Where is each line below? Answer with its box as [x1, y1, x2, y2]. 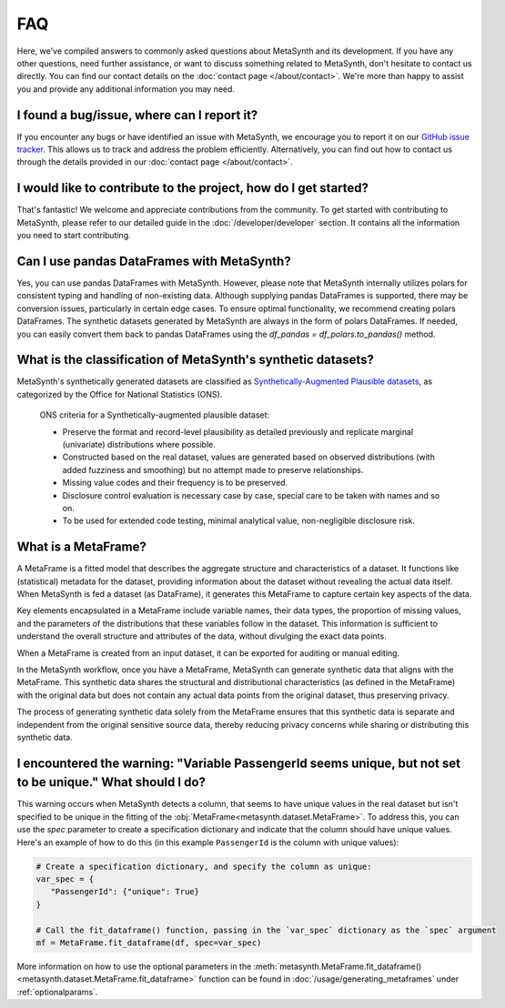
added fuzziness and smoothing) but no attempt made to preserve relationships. [62, 464, 364, 475]
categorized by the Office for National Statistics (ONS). [16, 388, 223, 399]
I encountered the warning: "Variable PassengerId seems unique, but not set [16, 755, 461, 771]
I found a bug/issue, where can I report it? [16, 107, 258, 123]
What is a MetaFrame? [16, 539, 147, 555]
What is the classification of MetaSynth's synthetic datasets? [16, 352, 375, 368]
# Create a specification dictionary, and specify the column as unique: [35, 861, 372, 872]
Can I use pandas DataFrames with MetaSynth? [16, 253, 291, 268]
